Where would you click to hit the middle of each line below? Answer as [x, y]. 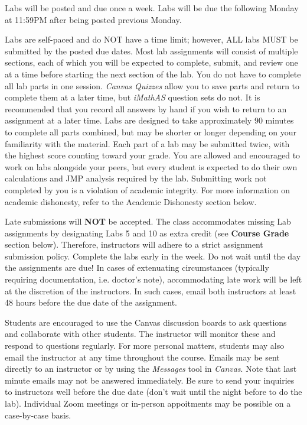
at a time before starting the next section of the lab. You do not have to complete [153, 74]
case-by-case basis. [38, 415]
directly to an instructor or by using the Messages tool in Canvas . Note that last [151, 369]
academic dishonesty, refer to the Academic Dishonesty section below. [131, 201]
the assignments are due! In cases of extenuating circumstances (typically [137, 267]
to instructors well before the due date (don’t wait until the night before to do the [153, 392]
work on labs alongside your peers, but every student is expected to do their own [151, 166]
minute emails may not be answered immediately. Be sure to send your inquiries [150, 380]
